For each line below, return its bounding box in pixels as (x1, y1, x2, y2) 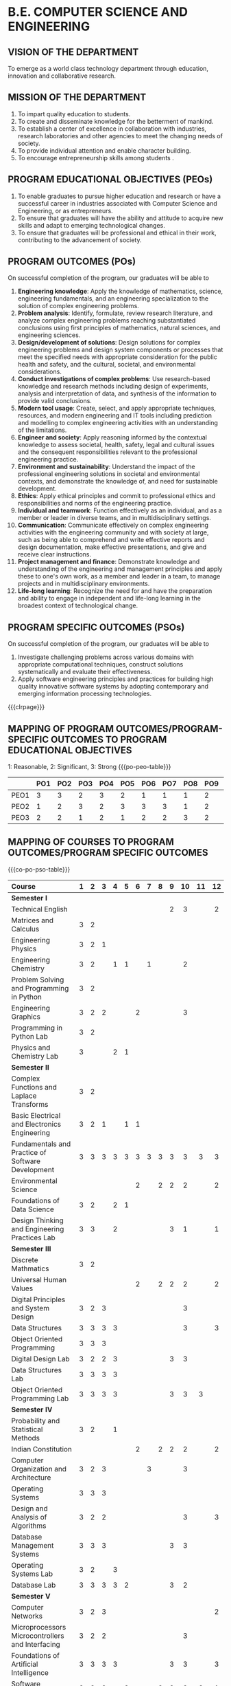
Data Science (11, 1204, 54, 1214)
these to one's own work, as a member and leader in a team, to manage (17, 572, 221, 581)
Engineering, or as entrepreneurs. (17, 206, 113, 215)
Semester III (11, 1244, 51, 1253)
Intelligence (11, 1667, 49, 1677)
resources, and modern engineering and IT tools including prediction (17, 411, 212, 420)
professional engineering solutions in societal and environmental (17, 470, 200, 478)
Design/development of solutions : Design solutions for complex (17, 338, 201, 347)
